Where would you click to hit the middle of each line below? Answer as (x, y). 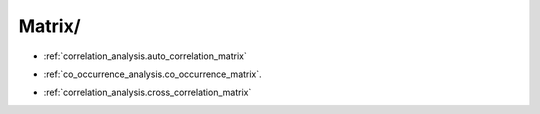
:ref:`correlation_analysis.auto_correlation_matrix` (145, 56)
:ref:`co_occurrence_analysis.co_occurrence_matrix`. (152, 74)
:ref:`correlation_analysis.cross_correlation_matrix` (147, 92)
